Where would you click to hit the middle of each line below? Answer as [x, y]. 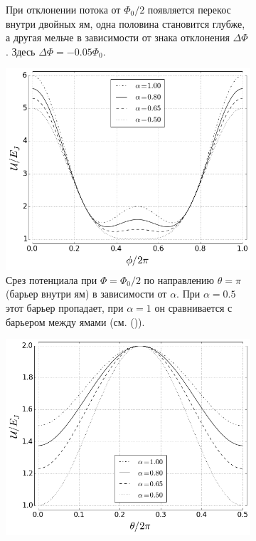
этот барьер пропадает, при [65, 308]
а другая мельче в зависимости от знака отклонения [118, 37]
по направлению [179, 279]
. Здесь [21, 51]
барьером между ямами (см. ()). [75, 321]
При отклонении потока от [63, 9]
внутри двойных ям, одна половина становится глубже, [126, 23]
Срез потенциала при [52, 279]
